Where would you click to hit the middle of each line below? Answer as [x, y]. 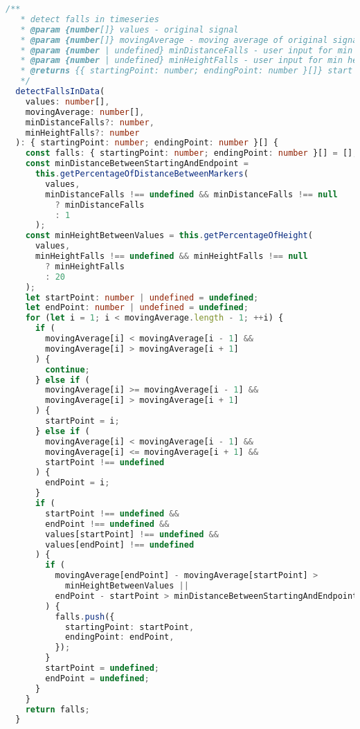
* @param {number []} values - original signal [129, 29]
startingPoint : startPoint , [129, 627]
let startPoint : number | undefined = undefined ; [142, 297]
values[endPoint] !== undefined [120, 544]
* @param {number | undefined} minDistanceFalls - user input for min [187, 50]
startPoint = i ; [82, 421]
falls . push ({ [85, 616]
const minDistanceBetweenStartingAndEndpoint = [137, 164]
